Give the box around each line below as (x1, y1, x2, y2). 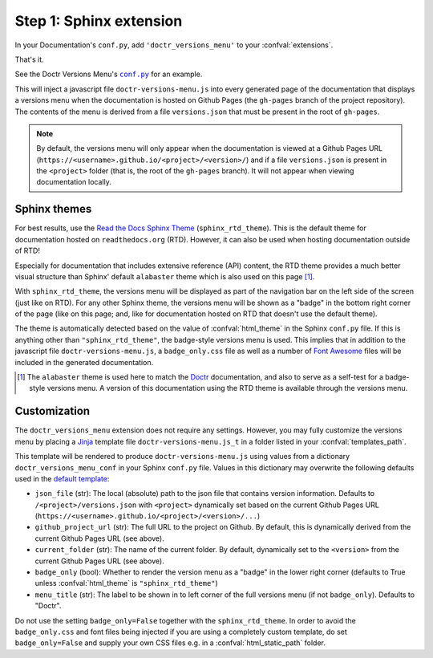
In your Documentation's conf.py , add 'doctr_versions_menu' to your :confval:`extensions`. (14, 40, 334, 50)
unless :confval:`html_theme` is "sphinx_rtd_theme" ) (34, 579, 218, 588)
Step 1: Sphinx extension (14, 12, 183, 30)
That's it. (14, 55, 44, 64)
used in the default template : (14, 473, 110, 483)
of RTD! (14, 246, 40, 256)
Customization (14, 404, 91, 418)
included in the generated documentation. (14, 357, 154, 367)
